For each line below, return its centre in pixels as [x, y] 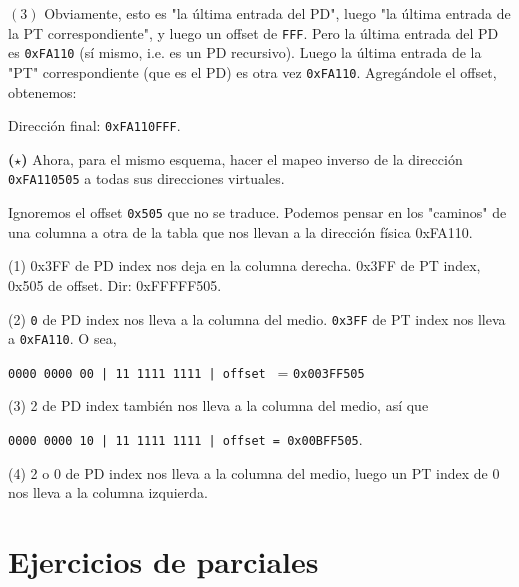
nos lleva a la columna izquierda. [108, 492]
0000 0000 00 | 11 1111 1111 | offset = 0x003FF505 [186, 371]
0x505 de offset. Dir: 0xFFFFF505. [115, 284]
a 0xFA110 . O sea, [62, 338]
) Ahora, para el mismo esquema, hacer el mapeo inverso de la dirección [242, 158]
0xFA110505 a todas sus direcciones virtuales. [146, 178]
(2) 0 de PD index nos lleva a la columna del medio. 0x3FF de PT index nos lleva [257, 318]
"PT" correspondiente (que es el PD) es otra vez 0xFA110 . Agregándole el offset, [252, 71]
